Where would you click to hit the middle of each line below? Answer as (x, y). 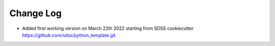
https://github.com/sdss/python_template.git (69, 35)
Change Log (36, 13)
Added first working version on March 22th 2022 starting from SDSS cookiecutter (108, 28)
